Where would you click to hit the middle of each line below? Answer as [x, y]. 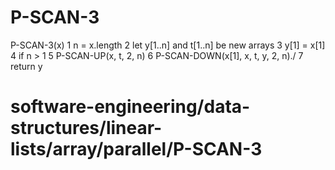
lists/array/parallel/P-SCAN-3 [136, 149]
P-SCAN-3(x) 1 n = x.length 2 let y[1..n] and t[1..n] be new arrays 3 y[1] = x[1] [168, 45]
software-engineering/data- [130, 107]
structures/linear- [86, 128]
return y [26, 66]
